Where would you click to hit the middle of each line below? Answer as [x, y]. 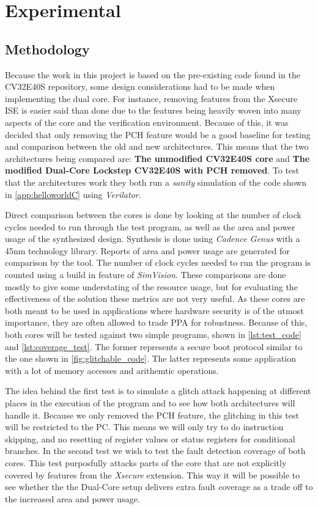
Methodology [47, 49]
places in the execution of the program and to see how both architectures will [150, 403]
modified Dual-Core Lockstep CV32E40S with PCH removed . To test [152, 170]
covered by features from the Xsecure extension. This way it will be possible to [153, 474]
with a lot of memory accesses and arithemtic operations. [112, 370]
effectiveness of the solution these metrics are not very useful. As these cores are [155, 298]
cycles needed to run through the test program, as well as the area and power [150, 226]
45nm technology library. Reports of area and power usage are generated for [147, 250]
